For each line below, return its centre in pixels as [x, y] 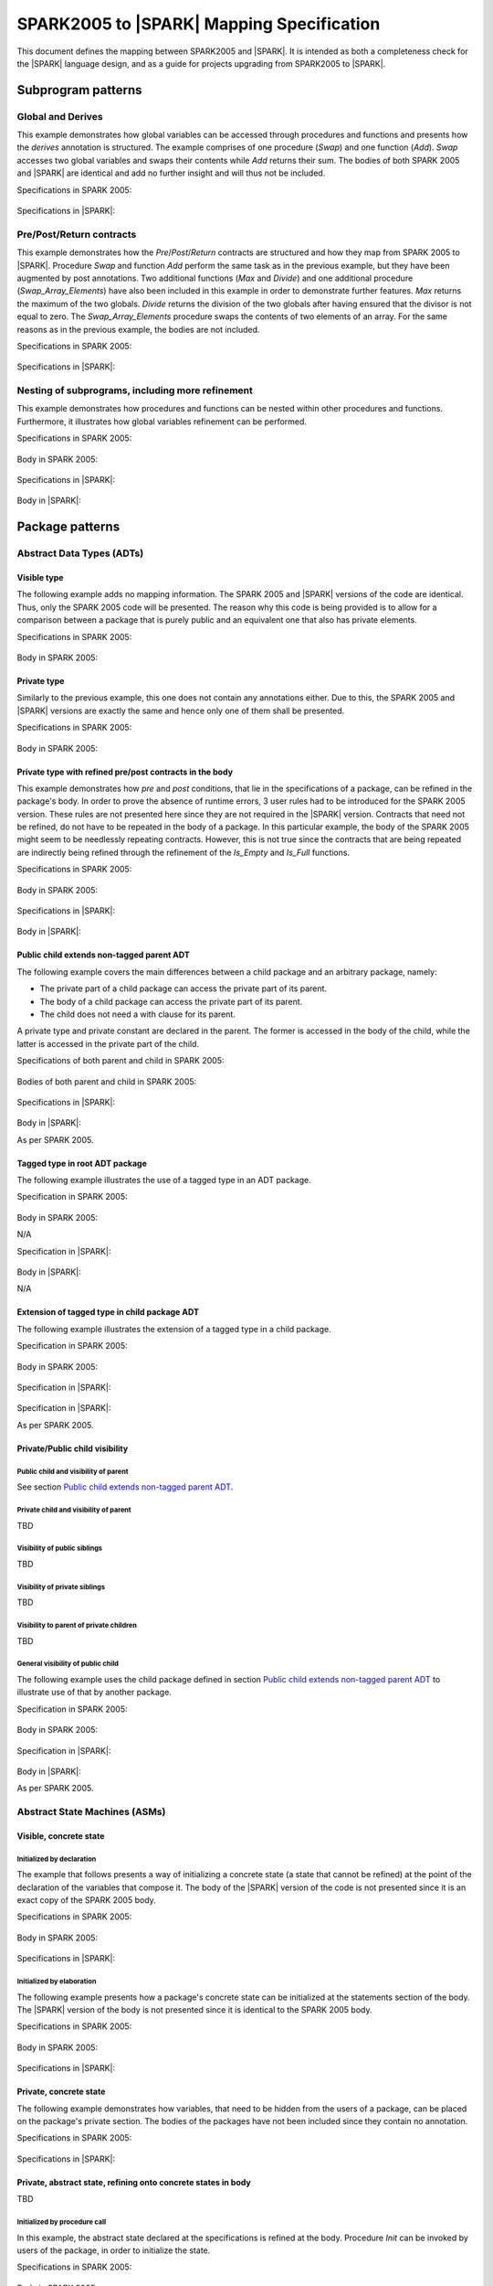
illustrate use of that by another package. [94, 1693]
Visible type [40, 577]
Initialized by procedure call [62, 2222]
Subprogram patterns [79, 90]
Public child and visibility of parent [73, 1471]
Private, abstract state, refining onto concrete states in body [134, 2182]
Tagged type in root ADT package [82, 1163]
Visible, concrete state [61, 1836]
